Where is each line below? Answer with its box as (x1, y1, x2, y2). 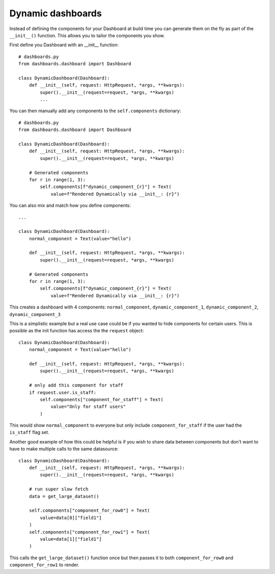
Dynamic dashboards (9, 8, 102, 19)
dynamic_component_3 (9, 311, 61, 317)
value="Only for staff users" (50, 404, 126, 410)
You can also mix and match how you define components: (9, 202, 131, 208)
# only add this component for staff (29, 382, 123, 388)
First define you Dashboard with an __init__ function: (9, 42, 119, 48)
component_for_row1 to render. (9, 562, 80, 568)
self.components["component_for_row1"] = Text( (29, 529, 150, 535)
